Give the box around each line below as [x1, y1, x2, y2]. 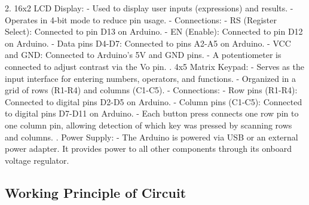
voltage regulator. [5, 154, 69, 166]
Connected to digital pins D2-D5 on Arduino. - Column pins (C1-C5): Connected [5, 95, 302, 108]
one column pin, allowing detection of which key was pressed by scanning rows [5, 118, 292, 131]
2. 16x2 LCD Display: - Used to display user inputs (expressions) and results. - [5, 2, 293, 14]
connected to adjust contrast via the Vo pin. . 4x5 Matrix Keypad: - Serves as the [5, 60, 304, 72]
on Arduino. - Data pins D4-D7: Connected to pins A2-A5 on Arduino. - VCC [5, 36, 291, 49]
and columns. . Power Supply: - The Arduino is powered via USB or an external [5, 130, 298, 143]
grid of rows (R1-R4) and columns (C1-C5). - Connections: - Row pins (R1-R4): [5, 84, 298, 96]
